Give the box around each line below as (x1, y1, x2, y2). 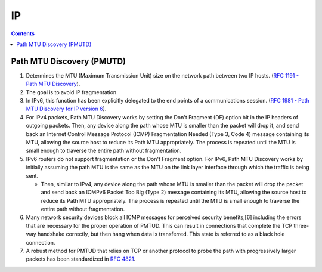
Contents (11, 30, 35, 37)
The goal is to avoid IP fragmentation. (26, 88, 119, 95)
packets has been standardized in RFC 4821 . (26, 255, 136, 262)
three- (293, 222, 309, 229)
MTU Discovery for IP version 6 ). (26, 105, 107, 113)
